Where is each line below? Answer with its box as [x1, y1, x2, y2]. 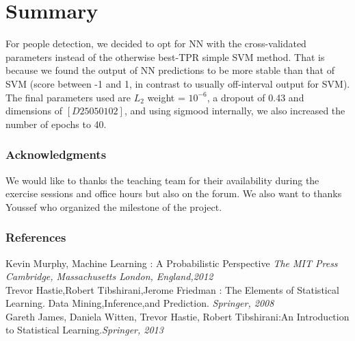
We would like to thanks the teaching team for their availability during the [5, 173, 319, 187]
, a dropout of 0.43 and [207, 90, 304, 104]
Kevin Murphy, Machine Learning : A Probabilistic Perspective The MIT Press [5, 255, 338, 270]
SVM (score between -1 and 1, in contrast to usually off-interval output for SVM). [5, 76, 350, 90]
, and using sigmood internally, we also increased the [124, 103, 345, 118]
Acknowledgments [5, 146, 107, 163]
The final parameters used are [5, 90, 131, 104]
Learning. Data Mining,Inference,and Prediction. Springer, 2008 [5, 296, 274, 310]
